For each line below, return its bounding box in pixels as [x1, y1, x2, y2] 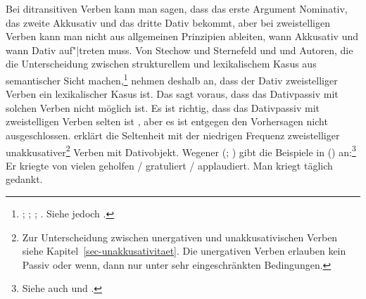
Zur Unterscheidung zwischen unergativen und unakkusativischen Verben [22, 229, 338, 244]
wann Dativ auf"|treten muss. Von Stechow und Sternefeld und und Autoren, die [6, 42, 353, 57]
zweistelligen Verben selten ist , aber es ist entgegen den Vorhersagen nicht [6, 114, 328, 129]
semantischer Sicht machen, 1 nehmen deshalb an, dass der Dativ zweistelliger [6, 70, 338, 87]
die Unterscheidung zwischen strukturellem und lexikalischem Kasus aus [6, 56, 317, 71]
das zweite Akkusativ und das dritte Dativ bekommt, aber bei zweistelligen [6, 15, 331, 30]
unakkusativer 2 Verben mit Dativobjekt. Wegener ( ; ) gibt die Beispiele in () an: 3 [6, 142, 356, 159]
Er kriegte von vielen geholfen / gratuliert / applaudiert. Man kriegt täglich [6, 158, 333, 172]
